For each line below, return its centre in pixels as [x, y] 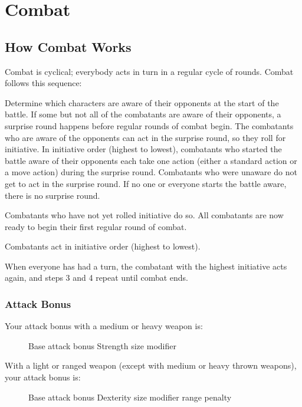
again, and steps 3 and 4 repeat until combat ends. [96, 278]
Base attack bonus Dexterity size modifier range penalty [130, 397]
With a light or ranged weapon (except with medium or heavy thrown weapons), [151, 365]
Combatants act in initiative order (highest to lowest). [103, 246]
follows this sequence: [43, 83]
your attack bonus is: [43, 377]
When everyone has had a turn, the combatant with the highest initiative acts [146, 266]
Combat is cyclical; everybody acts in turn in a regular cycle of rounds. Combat [149, 71]
